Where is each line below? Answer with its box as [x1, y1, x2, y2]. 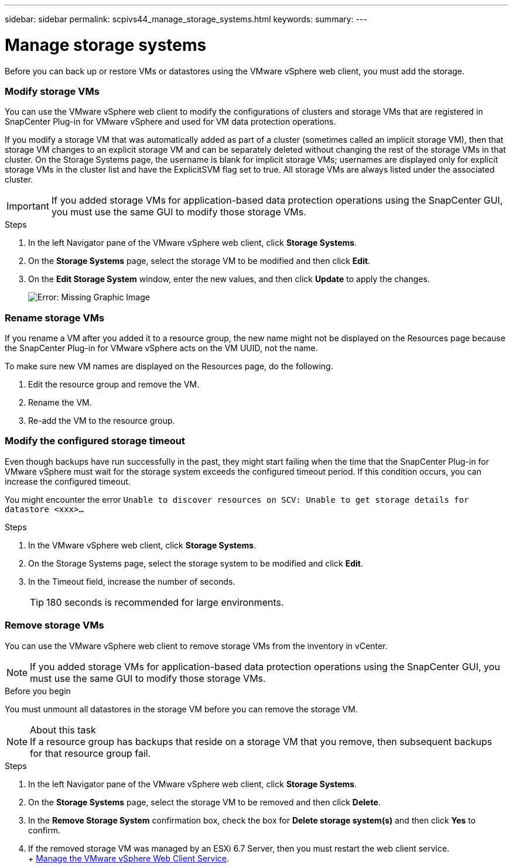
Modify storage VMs [5, 85, 100, 97]
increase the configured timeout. [5, 476, 131, 486]
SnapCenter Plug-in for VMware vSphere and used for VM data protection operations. [5, 116, 336, 127]
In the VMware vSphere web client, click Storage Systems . [28, 540, 256, 550]
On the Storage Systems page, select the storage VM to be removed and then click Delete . [28, 797, 381, 807]
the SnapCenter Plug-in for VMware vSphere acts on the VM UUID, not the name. [5, 343, 318, 353]
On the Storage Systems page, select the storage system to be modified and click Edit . [28, 558, 363, 568]
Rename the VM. [28, 397, 92, 407]
